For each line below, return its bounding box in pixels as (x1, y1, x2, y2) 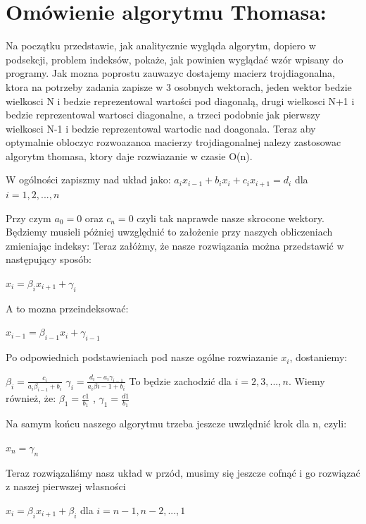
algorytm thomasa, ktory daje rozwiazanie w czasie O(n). (6, 148, 253, 163)
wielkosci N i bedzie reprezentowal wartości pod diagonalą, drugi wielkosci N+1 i (6, 93, 355, 108)
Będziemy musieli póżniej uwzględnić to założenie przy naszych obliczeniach (6, 224, 333, 239)
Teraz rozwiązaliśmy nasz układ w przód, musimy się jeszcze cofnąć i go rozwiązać (6, 465, 360, 480)
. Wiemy (288, 373, 325, 388)
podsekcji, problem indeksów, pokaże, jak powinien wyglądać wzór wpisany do (6, 51, 343, 66)
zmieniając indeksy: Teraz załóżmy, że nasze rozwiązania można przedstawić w (6, 238, 344, 252)
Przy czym (6, 210, 51, 225)
